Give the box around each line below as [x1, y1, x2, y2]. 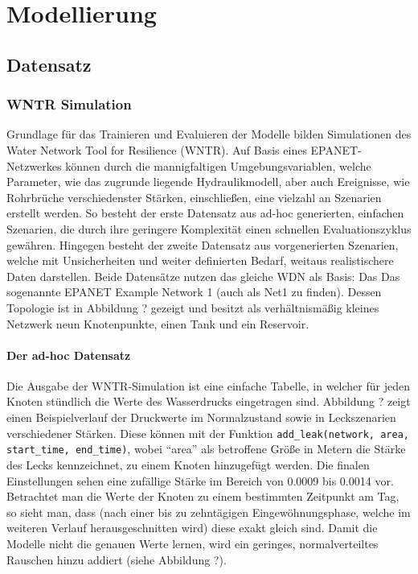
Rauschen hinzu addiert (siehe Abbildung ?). [6, 551, 227, 568]
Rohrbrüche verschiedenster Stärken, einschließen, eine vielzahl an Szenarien [6, 188, 382, 205]
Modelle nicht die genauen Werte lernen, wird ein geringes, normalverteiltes [6, 535, 379, 551]
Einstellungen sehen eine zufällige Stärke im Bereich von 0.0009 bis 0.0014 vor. [6, 472, 394, 489]
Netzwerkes [6, 157, 62, 174]
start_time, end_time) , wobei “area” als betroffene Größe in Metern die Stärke [6, 440, 406, 457]
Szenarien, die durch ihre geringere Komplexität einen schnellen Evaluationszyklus [6, 220, 412, 237]
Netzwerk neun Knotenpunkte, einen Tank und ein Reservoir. [6, 315, 309, 332]
